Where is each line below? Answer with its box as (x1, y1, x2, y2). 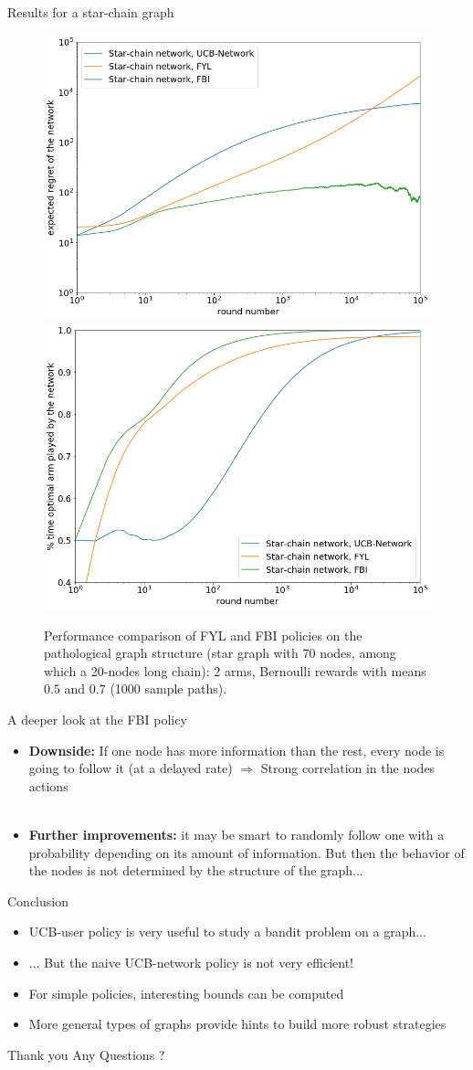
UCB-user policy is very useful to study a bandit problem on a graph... (28, 922, 426, 941)
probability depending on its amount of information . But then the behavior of (28, 842, 465, 862)
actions (28, 776, 68, 795)
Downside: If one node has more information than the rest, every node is (28, 740, 445, 759)
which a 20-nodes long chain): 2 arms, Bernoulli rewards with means (44, 661, 426, 680)
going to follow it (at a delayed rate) (28, 758, 233, 778)
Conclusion (7, 891, 68, 910)
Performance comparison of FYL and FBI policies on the (44, 625, 363, 644)
